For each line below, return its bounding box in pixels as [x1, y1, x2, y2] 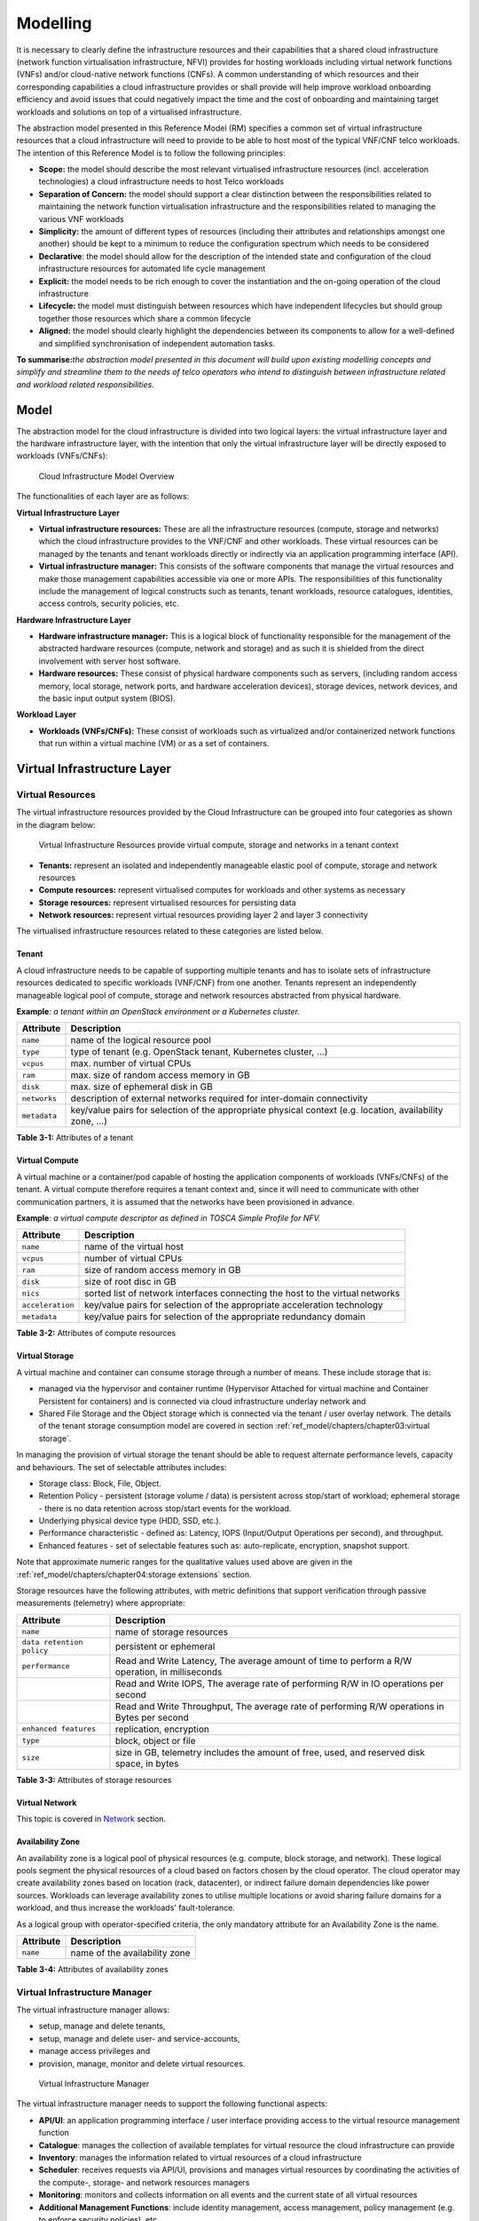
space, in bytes [114, 1757, 179, 1770]
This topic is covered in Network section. [16, 1813, 167, 1825]
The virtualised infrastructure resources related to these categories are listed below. [16, 926, 324, 936]
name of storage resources [114, 1626, 229, 1638]
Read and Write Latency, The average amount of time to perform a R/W [114, 1654, 412, 1667]
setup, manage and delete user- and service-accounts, [38, 2033, 240, 2043]
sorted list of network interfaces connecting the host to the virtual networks [84, 1287, 401, 1300]
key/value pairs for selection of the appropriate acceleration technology [84, 1299, 383, 1311]
